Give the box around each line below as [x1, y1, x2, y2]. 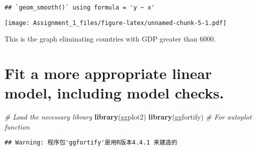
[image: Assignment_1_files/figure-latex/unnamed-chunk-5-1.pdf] [4, 19, 226, 26]
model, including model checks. [4, 82, 224, 103]
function [4, 121, 30, 131]
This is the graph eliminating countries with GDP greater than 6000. [4, 33, 216, 44]
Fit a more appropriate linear [4, 63, 212, 83]
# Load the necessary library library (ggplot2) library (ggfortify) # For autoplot [4, 111, 252, 122]
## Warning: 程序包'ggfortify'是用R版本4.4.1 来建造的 [4, 139, 177, 146]
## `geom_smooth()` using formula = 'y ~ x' [4, 4, 155, 11]
